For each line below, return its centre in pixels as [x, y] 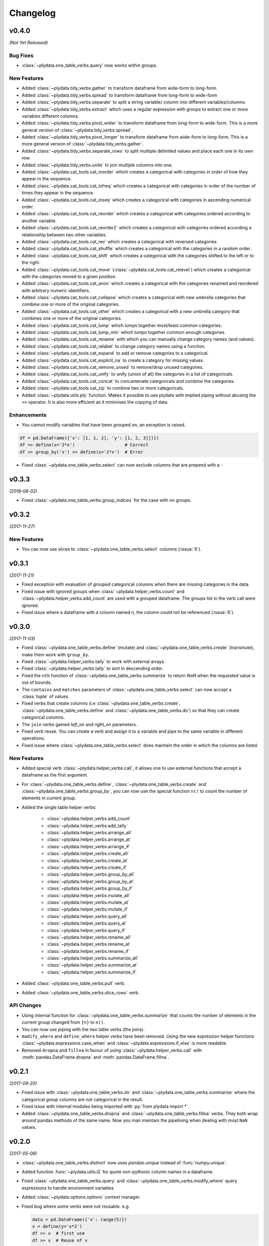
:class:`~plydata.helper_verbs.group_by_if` [90, 888]
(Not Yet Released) [29, 43]
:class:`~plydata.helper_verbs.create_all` [88, 854]
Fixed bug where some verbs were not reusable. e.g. [76, 1206]
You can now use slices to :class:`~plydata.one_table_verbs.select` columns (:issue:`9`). [112, 549]
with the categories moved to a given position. [69, 276]
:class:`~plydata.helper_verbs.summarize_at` [92, 965]
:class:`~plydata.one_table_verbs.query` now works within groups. [90, 65]
